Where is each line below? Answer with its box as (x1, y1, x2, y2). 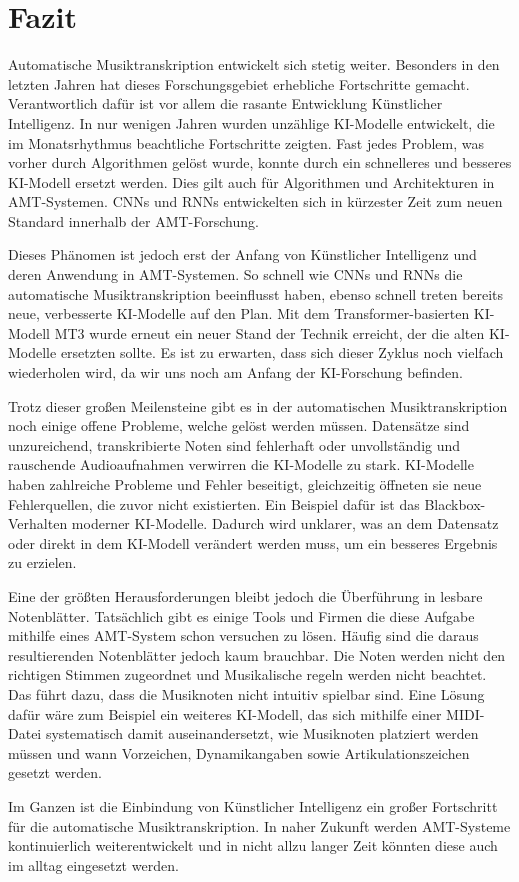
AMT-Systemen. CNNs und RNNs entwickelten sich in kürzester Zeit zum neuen (8, 191, 503, 212)
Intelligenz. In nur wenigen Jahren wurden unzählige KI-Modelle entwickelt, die (8, 112, 495, 133)
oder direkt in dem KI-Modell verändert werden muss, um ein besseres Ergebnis (8, 532, 498, 553)
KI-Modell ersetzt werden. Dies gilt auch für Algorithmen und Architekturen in (8, 171, 495, 192)
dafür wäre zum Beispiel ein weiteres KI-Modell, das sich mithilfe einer (8, 703, 442, 724)
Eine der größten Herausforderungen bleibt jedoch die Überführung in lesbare (8, 585, 483, 606)
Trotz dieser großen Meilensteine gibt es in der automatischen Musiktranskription (8, 395, 508, 416)
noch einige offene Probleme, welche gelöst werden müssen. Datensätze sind (8, 415, 470, 436)
